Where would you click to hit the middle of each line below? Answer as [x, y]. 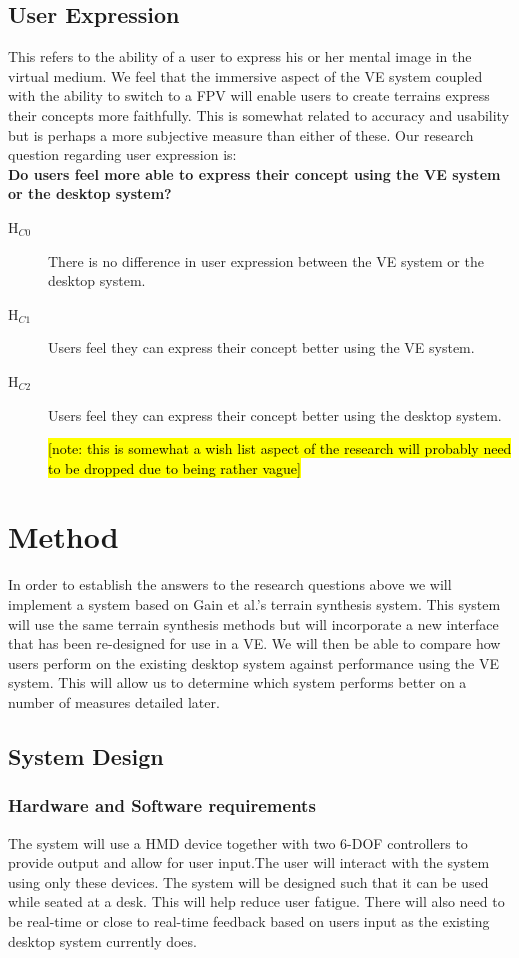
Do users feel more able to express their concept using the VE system [254, 173]
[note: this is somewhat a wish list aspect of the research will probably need [280, 448]
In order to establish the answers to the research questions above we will [230, 584]
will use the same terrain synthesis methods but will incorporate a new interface [253, 623]
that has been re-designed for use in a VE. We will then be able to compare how [254, 643]
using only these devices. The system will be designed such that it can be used [248, 881]
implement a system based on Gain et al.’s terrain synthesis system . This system [254, 604]
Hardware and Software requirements [162, 805]
